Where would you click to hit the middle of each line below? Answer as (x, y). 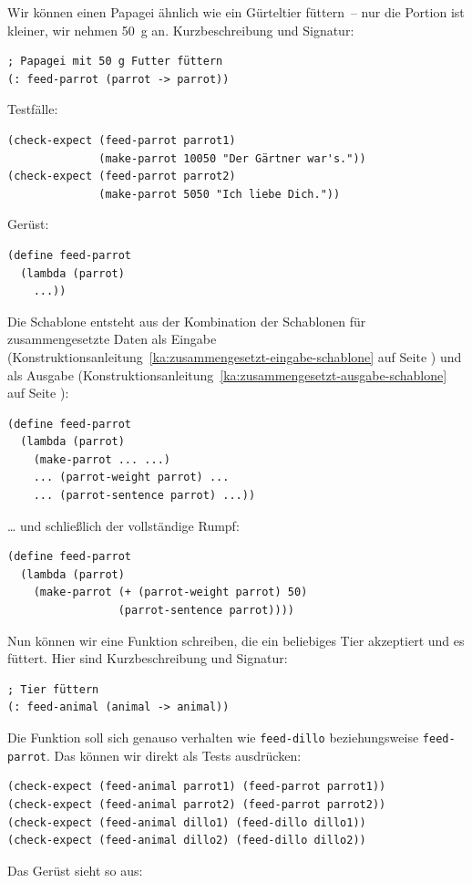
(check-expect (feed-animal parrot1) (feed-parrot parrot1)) (197, 787)
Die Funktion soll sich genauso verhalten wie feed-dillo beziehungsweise (213, 737)
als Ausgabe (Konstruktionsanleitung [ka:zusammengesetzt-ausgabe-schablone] (227, 374)
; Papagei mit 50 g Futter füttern (115, 62)
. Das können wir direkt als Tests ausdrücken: (174, 755)
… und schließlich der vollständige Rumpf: (123, 525)
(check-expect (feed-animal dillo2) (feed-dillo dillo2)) (187, 841)
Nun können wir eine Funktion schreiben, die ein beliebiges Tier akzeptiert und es (236, 640)
